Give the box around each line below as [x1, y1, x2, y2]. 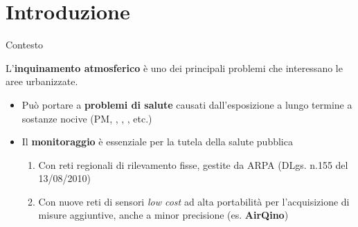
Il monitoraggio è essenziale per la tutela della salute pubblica [21, 134, 293, 149]
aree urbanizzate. [6, 74, 78, 89]
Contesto [6, 37, 44, 52]
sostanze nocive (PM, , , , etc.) [21, 111, 152, 125]
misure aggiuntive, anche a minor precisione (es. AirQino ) [38, 208, 289, 222]
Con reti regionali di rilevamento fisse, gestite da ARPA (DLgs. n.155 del [38, 157, 348, 172]
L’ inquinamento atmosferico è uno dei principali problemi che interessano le [6, 60, 343, 75]
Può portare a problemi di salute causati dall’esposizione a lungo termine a [21, 97, 352, 111]
